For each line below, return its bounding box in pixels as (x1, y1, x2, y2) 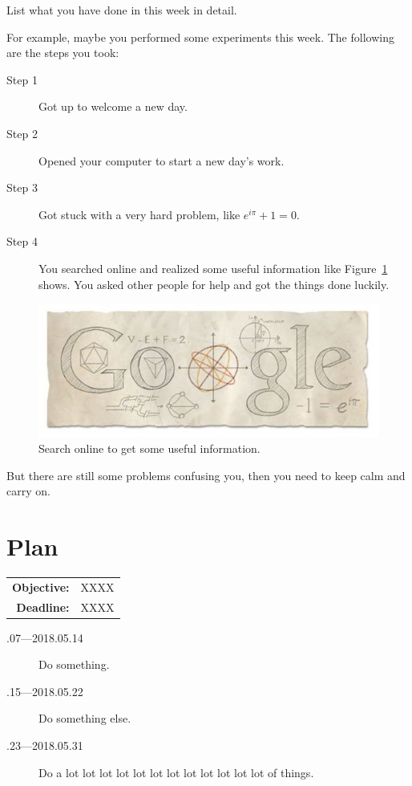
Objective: (12, 578, 70, 595)
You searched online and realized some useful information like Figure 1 (38, 259, 388, 276)
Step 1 (6, 71, 38, 88)
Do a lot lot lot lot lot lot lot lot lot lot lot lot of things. (38, 764, 314, 780)
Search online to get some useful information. (38, 440, 261, 457)
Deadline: (16, 598, 70, 615)
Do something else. (38, 710, 131, 727)
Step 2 (6, 124, 38, 141)
